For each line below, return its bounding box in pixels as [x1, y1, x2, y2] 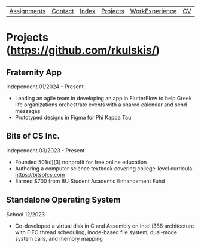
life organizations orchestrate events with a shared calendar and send [14, 101, 187, 108]
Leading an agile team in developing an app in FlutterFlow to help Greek [14, 95, 193, 102]
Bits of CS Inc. [6, 131, 60, 141]
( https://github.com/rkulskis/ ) [6, 44, 160, 57]
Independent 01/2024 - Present [6, 83, 84, 90]
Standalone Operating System [6, 195, 121, 205]
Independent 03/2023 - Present [6, 146, 85, 154]
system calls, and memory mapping [14, 235, 103, 242]
